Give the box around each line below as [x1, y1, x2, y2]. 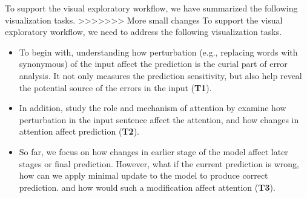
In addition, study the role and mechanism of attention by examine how [19, 101, 286, 114]
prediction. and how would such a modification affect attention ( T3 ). [19, 180, 276, 193]
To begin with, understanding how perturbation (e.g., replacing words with [19, 45, 298, 58]
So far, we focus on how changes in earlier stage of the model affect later [19, 145, 288, 158]
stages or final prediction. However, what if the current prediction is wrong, [19, 157, 299, 170]
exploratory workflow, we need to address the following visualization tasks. [5, 25, 282, 38]
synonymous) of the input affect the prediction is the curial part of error [19, 57, 288, 70]
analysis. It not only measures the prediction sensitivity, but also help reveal [19, 69, 302, 81]
